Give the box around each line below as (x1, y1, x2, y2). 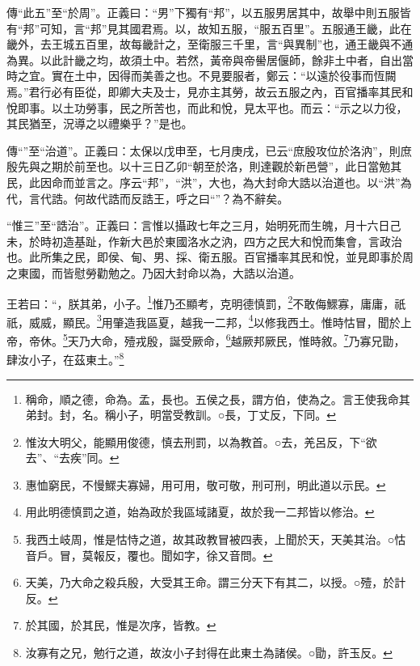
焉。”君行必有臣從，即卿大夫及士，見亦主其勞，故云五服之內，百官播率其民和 (6, 83, 414, 100)
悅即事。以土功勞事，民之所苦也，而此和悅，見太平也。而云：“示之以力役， (6, 99, 408, 116)
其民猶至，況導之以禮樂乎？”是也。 (6, 115, 193, 132)
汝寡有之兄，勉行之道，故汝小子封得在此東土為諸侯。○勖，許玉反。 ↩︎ (25, 644, 393, 661)
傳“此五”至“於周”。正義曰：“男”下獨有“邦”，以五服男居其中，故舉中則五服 (6, 4, 400, 20)
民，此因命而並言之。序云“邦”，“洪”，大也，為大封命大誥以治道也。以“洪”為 (6, 173, 412, 190)
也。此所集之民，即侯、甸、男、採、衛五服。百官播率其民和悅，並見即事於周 (6, 248, 414, 265)
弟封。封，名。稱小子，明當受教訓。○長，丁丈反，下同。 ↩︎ (25, 406, 336, 423)
